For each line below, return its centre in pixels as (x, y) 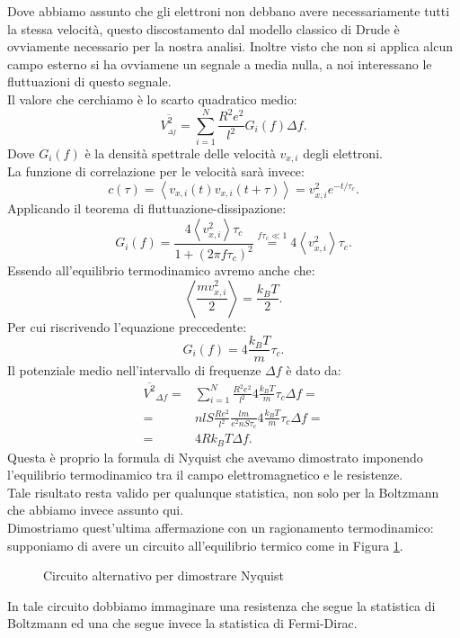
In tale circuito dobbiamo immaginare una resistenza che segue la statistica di (221, 605)
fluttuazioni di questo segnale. (89, 81)
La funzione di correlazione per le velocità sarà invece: (156, 171)
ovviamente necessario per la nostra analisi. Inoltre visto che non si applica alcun (230, 46)
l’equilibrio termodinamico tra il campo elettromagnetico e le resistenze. (205, 475)
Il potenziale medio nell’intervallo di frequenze (134, 370)
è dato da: (314, 370)
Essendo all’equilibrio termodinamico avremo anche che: (161, 270)
